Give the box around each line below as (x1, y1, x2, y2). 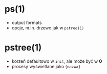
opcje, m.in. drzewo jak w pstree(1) (11, 25, 84, 30)
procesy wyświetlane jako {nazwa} (11, 63, 81, 69)
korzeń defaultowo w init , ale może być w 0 (11, 58, 102, 64)
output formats (11, 20, 42, 25)
